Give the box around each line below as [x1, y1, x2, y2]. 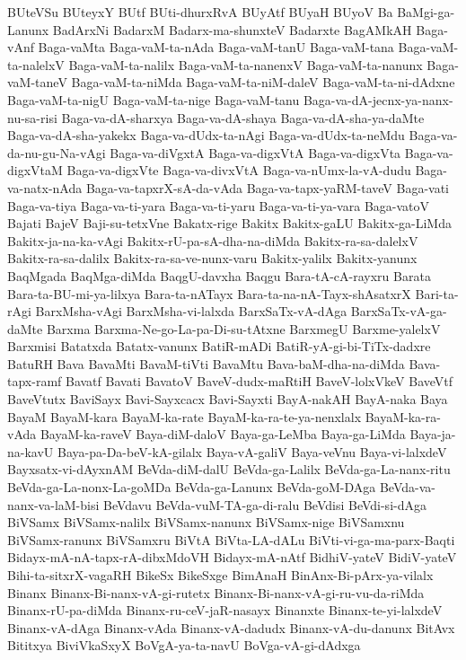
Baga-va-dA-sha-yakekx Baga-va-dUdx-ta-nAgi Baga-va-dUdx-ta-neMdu [7, 126, 405, 145]
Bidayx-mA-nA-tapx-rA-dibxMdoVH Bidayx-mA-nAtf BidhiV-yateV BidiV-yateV [7, 548, 457, 567]
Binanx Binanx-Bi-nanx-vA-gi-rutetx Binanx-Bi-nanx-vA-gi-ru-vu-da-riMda [7, 583, 425, 602]
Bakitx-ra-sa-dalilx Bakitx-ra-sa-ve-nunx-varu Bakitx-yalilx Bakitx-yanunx [7, 249, 418, 268]
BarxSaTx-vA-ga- [350, 302, 447, 321]
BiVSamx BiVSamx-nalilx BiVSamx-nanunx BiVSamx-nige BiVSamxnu [7, 513, 405, 532]
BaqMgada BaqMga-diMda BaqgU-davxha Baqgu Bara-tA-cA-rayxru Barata [7, 266, 431, 285]
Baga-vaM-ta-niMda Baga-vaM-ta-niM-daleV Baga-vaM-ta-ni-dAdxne [71, 73, 455, 92]
